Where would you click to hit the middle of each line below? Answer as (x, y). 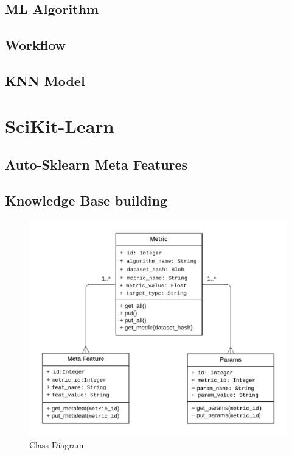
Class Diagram (57, 445)
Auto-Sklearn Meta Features (96, 164)
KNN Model (45, 80)
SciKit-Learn (60, 125)
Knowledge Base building (86, 200)
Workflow (36, 45)
